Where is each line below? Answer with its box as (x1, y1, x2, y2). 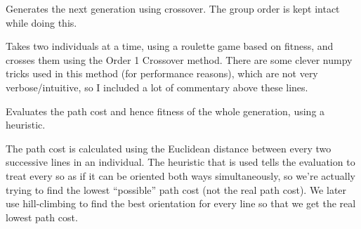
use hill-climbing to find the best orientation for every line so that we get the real (6, 196, 356, 211)
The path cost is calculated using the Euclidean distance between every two (6, 140, 332, 155)
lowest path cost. (6, 209, 78, 224)
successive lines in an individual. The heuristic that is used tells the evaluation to (6, 155, 355, 169)
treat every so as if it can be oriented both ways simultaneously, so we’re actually (6, 168, 355, 183)
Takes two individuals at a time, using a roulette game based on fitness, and (6, 39, 334, 53)
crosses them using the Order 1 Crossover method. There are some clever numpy (6, 52, 353, 67)
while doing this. (6, 15, 77, 30)
